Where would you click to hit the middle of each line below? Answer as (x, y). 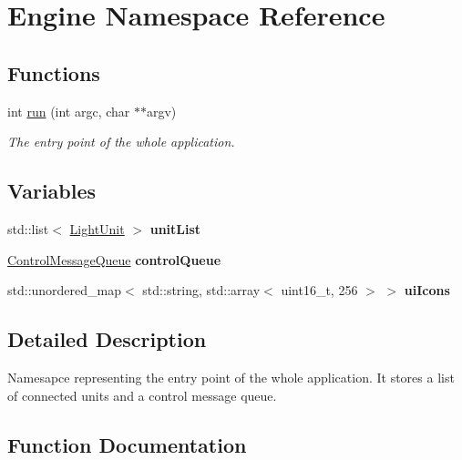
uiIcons (427, 290)
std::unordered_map (65, 290)
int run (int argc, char (69, 111)
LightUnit (97, 228)
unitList (175, 228)
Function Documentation (127, 444)
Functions (54, 72)
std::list (28, 228)
